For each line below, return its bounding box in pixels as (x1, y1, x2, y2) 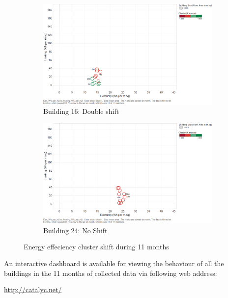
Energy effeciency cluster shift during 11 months (24, 242, 169, 252)
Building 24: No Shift (43, 225, 108, 235)
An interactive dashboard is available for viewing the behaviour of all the (4, 258, 224, 268)
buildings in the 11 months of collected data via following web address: (4, 268, 217, 278)
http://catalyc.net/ (4, 284, 62, 295)
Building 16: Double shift (43, 106, 119, 116)
